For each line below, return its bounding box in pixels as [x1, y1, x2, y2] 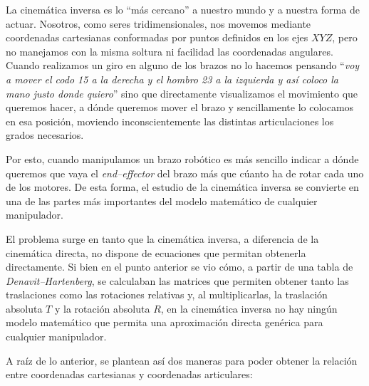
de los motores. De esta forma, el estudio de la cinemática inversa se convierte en [6, 179, 359, 194]
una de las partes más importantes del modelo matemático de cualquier [6, 193, 318, 208]
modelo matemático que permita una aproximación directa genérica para [6, 315, 323, 330]
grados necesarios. [6, 127, 84, 142]
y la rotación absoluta [54, 301, 150, 315]
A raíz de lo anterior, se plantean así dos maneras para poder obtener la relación [6, 353, 358, 367]
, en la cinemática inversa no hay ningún [160, 301, 338, 315]
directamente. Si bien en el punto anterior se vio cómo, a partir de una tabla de [6, 259, 353, 274]
